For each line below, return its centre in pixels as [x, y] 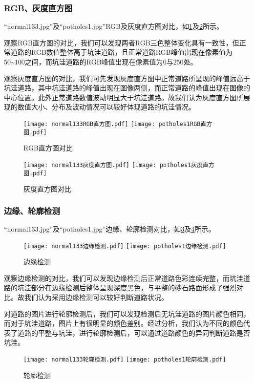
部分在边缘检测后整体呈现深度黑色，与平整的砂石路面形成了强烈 [134, 287]
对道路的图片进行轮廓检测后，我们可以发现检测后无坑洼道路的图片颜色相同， [127, 313]
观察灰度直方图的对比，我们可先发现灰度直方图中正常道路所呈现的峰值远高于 [127, 78]
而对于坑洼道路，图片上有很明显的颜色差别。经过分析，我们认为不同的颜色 [124, 323]
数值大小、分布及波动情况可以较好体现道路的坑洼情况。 [106, 107]
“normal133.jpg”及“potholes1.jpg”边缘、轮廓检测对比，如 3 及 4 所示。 [110, 229]
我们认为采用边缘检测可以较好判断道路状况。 [96, 297]
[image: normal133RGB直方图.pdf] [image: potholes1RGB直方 [118, 124]
